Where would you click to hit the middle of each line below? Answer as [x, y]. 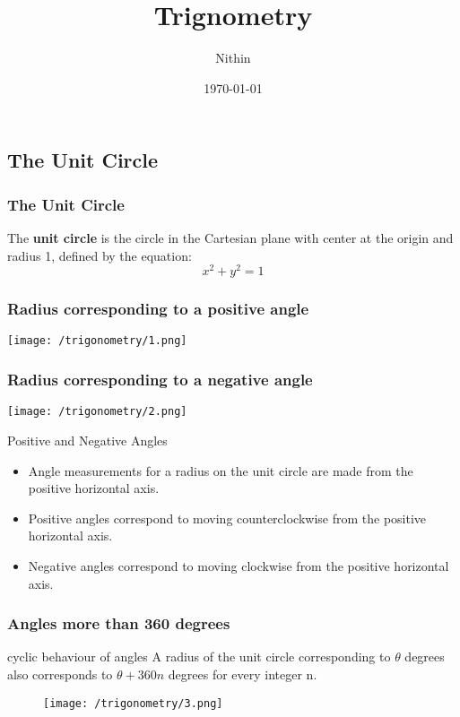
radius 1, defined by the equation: [100, 255]
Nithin [233, 58]
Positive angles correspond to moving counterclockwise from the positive [227, 518]
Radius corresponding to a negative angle [160, 379]
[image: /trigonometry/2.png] [97, 412]
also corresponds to [60, 674]
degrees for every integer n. [243, 674]
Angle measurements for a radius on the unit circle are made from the [221, 470]
